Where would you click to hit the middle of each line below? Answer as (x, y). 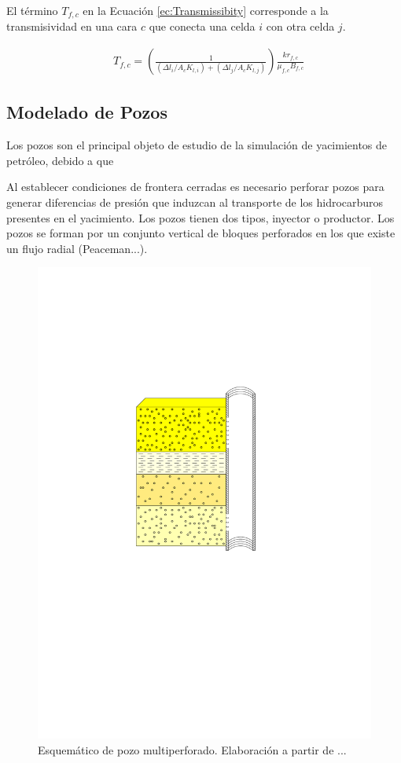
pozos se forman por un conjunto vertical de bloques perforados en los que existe (201, 233)
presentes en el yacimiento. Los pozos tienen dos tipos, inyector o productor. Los (200, 217)
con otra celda (300, 26)
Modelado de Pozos (87, 112)
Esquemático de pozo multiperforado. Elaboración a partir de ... (192, 749)
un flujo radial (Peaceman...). (77, 248)
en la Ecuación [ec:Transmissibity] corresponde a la (206, 10)
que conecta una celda (202, 26)
